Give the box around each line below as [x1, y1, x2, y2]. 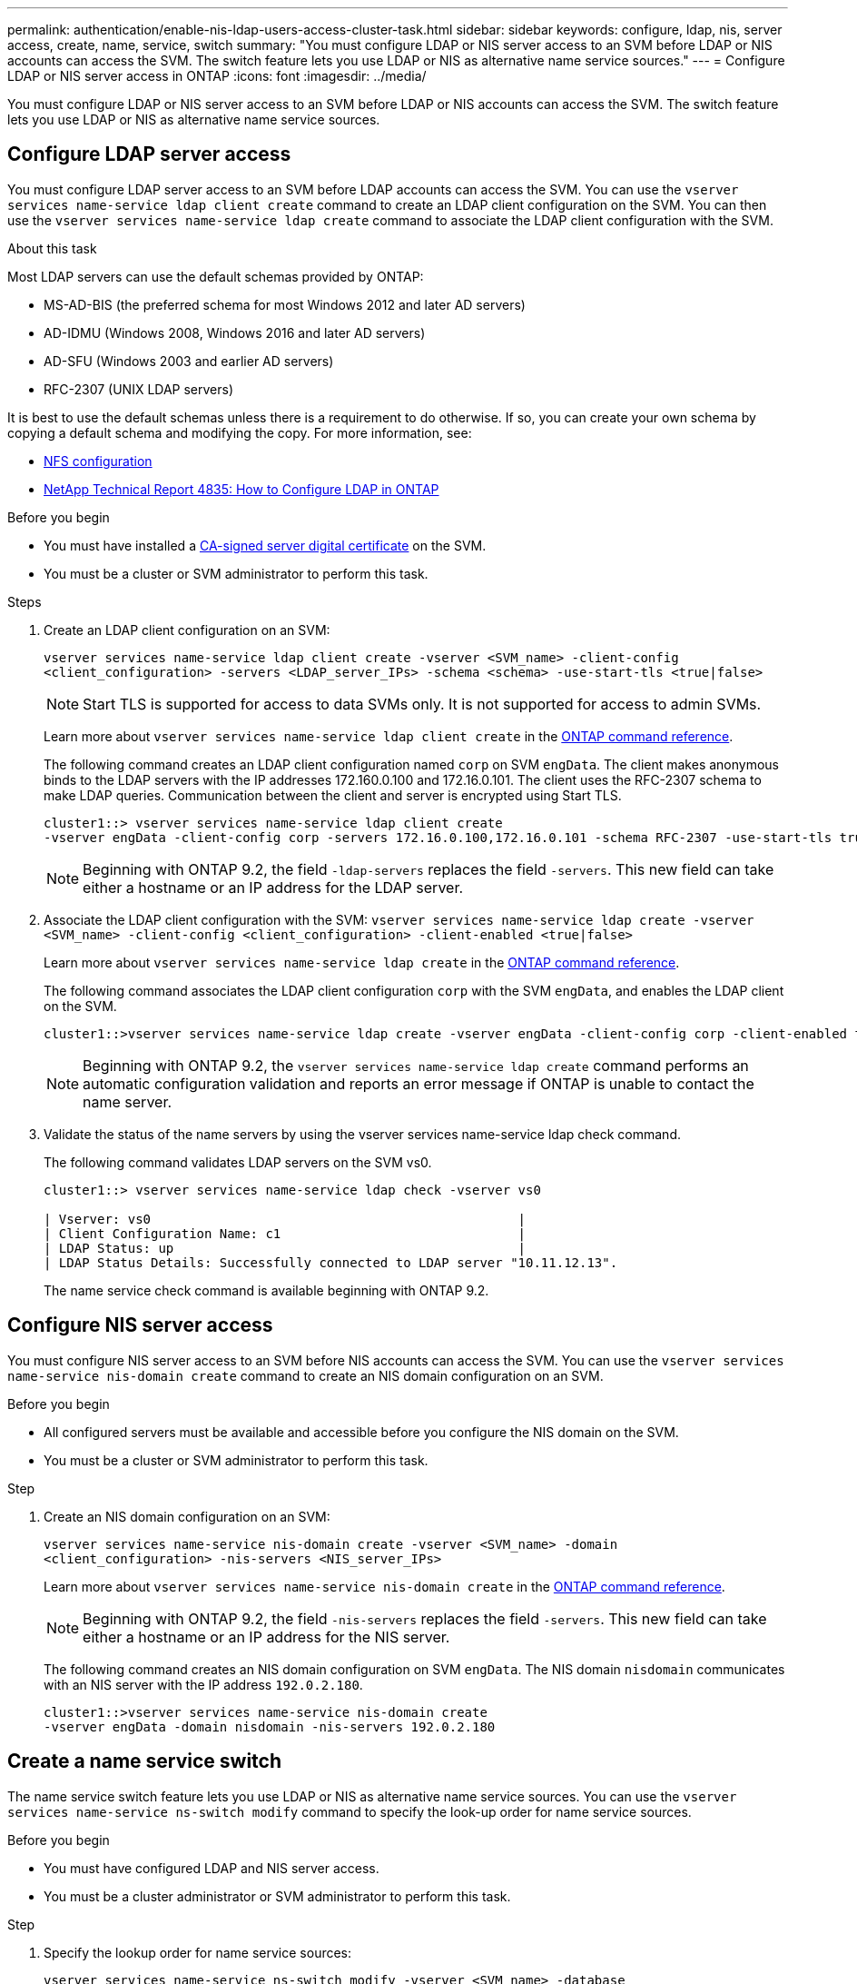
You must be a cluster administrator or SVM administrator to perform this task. [44, 1888, 511, 1904]
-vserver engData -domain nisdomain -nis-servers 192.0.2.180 [44, 1719, 496, 1734]
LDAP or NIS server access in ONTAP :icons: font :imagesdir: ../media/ [7, 68, 427, 84]
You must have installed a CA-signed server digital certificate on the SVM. [44, 537, 487, 553]
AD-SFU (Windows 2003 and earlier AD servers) [44, 352, 334, 369]
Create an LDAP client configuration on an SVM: [44, 621, 330, 638]
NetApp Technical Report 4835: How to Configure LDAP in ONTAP [44, 481, 439, 497]
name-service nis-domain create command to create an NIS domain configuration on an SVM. [7, 1367, 604, 1384]
